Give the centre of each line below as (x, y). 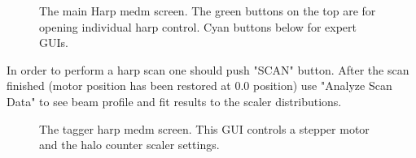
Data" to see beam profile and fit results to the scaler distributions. (174, 101)
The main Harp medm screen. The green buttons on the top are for (208, 11)
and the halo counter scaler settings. (129, 145)
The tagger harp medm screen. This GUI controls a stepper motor (204, 128)
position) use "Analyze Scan (323, 85)
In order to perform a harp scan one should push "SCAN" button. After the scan (208, 69)
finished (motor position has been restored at (119, 85)
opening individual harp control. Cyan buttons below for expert (198, 26)
